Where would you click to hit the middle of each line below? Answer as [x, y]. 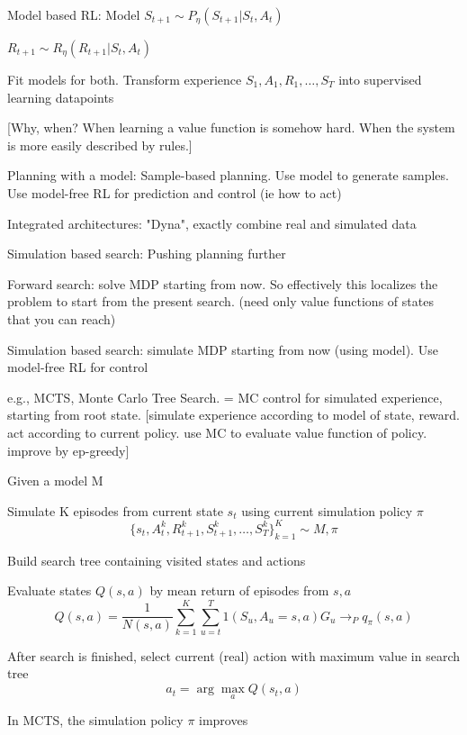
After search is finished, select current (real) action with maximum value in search [234, 655]
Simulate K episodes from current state [115, 510]
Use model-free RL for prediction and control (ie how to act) [175, 192]
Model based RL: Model [74, 14]
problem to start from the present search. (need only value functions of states [220, 301]
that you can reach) [62, 318]
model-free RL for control [78, 367]
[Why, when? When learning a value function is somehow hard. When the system [231, 127]
